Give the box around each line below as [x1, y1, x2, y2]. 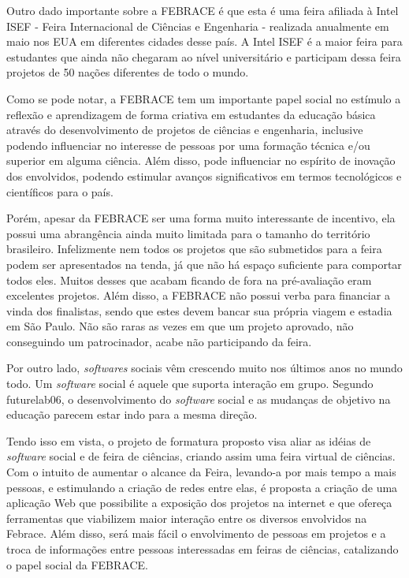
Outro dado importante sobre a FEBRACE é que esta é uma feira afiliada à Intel [6, 2, 399, 18]
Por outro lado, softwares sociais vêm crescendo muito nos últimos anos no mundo [6, 360, 403, 376]
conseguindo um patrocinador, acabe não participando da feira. [6, 333, 312, 349]
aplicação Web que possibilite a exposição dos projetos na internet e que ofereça [6, 494, 392, 511]
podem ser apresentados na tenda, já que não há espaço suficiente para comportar [6, 255, 402, 272]
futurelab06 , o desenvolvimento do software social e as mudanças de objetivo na [6, 390, 391, 407]
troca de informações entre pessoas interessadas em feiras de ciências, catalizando [6, 541, 399, 557]
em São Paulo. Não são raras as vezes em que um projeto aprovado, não [6, 318, 354, 334]
